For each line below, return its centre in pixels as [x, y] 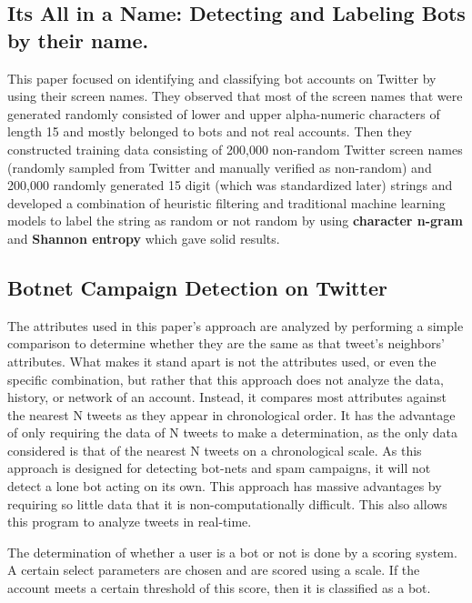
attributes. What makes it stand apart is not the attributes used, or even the [222, 361]
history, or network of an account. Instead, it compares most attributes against [227, 397]
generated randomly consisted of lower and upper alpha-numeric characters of [224, 113]
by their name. [78, 40]
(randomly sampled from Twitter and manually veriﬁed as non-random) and [220, 167]
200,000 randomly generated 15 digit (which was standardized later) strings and [230, 185]
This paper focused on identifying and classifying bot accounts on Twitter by [222, 78]
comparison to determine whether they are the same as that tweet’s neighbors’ [226, 343]
